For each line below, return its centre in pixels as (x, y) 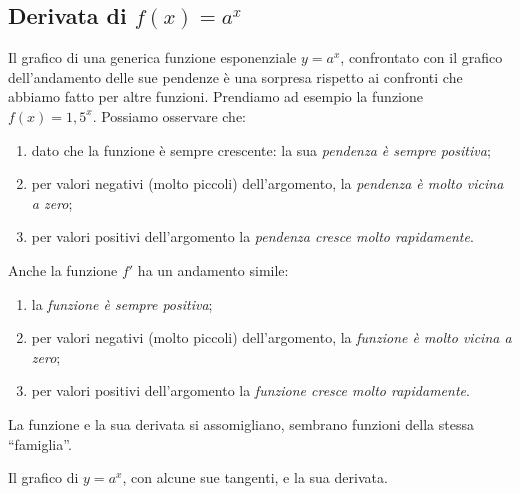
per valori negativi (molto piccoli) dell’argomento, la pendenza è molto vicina (267, 183)
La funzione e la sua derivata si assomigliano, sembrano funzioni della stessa (241, 423)
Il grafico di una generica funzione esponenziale (152, 57)
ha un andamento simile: (213, 269)
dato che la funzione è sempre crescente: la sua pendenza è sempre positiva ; (261, 149)
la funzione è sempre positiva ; (122, 303)
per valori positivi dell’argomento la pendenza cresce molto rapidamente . (252, 236)
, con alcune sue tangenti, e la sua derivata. (255, 477)
